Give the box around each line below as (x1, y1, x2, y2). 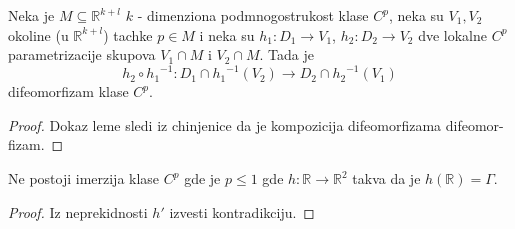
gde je (184, 168, 221, 189)
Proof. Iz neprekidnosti (8, 201, 148, 222)
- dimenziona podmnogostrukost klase (137, 5, 369, 25)
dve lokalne (418, 24, 487, 45)
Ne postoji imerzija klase (8, 168, 160, 189)
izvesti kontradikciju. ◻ (169, 201, 315, 222)
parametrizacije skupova (8, 44, 156, 65)
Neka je (8, 5, 55, 25)
